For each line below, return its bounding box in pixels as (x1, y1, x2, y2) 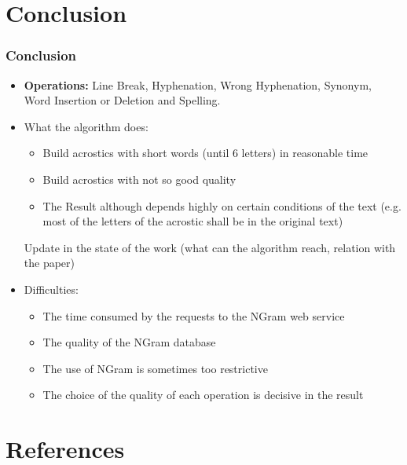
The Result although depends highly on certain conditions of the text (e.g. (42, 197, 401, 214)
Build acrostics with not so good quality (42, 170, 236, 187)
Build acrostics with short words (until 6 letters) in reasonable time (42, 145, 368, 161)
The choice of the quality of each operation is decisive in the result (42, 386, 364, 403)
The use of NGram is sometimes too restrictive (42, 360, 268, 376)
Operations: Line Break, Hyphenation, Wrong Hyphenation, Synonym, (24, 76, 372, 93)
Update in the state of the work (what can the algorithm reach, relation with (24, 239, 396, 255)
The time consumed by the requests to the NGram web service (42, 307, 345, 324)
